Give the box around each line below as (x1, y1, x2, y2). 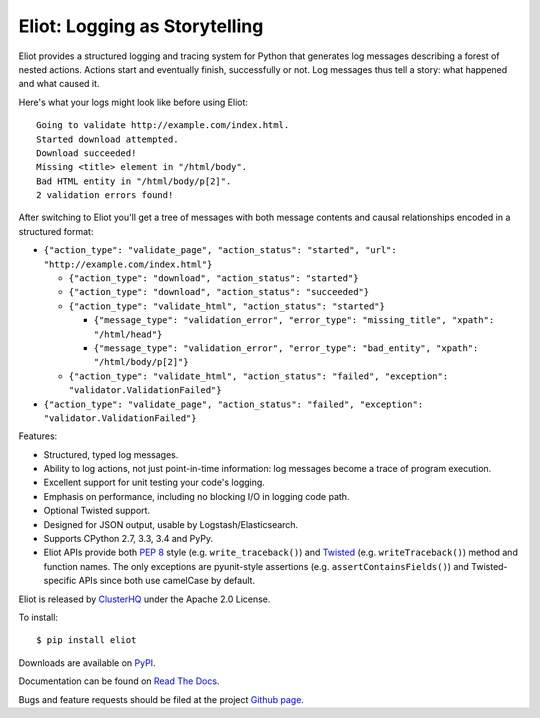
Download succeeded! (36, 147, 137, 159)
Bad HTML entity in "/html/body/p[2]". (36, 175, 232, 187)
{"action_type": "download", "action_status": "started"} (68, 273, 359, 284)
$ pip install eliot (36, 635, 137, 646)
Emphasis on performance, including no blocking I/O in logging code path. (43, 490, 350, 502)
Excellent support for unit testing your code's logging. (43, 476, 265, 489)
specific (43, 575, 77, 587)
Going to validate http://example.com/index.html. (36, 120, 290, 131)
